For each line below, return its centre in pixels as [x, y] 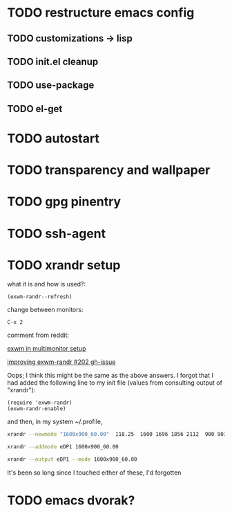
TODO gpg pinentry [64, 202]
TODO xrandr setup [64, 265]
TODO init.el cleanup [53, 61]
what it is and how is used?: [47, 284]
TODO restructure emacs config [101, 13]
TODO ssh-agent [57, 234]
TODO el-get [35, 109]
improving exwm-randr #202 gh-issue [61, 362]
